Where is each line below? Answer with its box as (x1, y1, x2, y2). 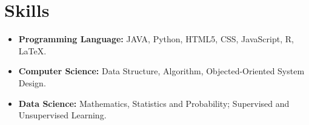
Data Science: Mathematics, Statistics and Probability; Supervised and (18, 97, 290, 109)
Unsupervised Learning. (18, 109, 107, 121)
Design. (18, 76, 46, 89)
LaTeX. (18, 44, 47, 57)
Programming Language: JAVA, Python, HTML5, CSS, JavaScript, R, (18, 33, 294, 45)
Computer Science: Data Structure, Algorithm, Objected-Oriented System (18, 65, 305, 77)
